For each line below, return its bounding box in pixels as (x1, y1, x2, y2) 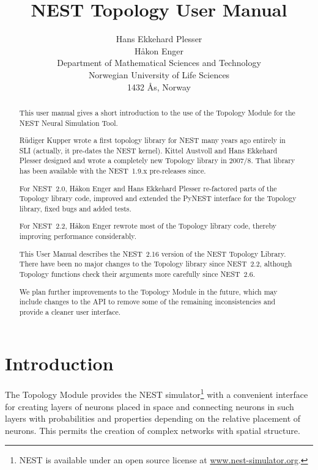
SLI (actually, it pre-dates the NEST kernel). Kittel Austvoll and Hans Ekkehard (19, 145, 278, 155)
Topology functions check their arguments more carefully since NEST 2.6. (19, 268, 256, 279)
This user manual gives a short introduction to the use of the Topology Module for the (19, 107, 295, 117)
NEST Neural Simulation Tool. (19, 117, 118, 128)
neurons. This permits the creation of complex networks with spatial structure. (5, 424, 300, 436)
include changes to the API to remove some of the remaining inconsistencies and (19, 296, 276, 307)
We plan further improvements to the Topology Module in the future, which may (19, 286, 278, 296)
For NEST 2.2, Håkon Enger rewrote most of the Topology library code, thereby (19, 221, 277, 231)
